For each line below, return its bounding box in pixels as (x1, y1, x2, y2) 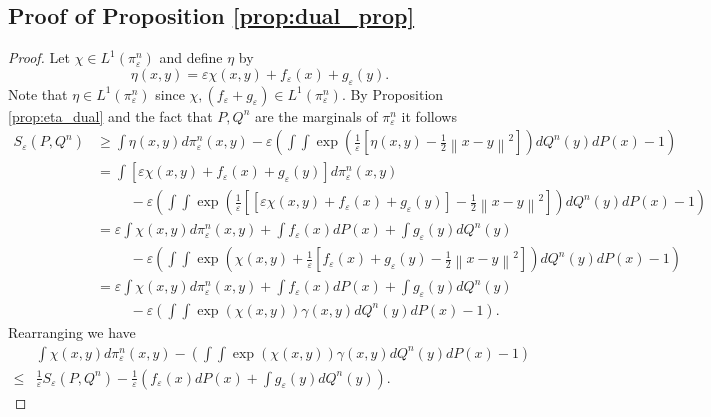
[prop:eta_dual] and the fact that (8, 105, 213, 126)
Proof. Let (8, 47, 70, 68)
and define (159, 47, 223, 68)
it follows (401, 105, 457, 126)
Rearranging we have (8, 322, 136, 342)
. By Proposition (341, 83, 444, 104)
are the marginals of (254, 105, 378, 126)
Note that (8, 83, 68, 104)
